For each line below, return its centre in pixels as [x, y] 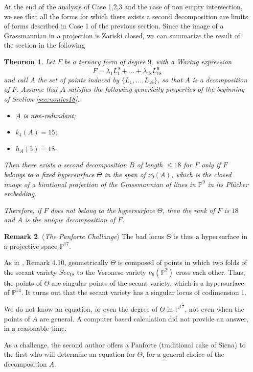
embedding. [20, 194]
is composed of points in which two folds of [183, 262]
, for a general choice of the [184, 354]
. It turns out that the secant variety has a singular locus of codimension [130, 292]
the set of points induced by [78, 79]
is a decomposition [220, 79]
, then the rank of [189, 210]
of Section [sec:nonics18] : [42, 99]
